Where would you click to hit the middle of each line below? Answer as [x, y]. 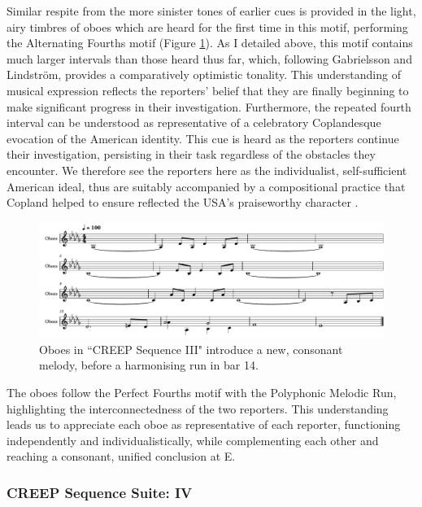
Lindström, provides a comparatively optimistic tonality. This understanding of [204, 74]
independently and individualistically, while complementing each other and [193, 440]
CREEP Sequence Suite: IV [100, 492]
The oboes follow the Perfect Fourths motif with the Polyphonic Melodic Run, [202, 392]
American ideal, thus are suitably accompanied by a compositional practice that [206, 186]
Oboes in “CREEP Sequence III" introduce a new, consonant [191, 349]
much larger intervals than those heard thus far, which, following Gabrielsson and [209, 58]
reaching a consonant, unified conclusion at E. [121, 456]
